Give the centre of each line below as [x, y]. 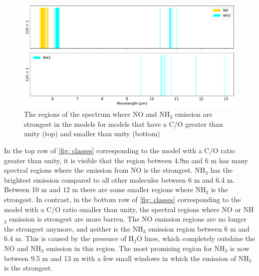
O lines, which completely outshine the [196, 238]
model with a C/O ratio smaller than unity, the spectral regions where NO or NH [129, 209]
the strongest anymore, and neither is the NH [74, 228]
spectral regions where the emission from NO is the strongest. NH [105, 170]
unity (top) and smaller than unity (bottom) [92, 134]
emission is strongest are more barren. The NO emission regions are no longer [128, 219]
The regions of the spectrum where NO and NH [97, 114]
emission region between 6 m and [199, 228]
